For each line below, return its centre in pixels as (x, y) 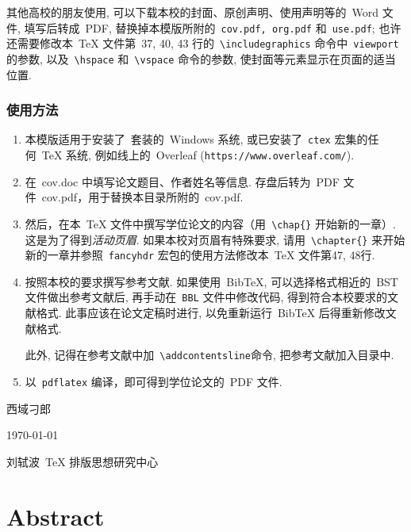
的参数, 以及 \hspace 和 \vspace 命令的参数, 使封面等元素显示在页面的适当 (201, 58)
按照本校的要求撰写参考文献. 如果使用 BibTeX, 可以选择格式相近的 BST (211, 281)
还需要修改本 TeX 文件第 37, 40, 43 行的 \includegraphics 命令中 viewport (203, 43)
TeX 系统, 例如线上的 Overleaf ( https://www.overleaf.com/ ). (198, 155)
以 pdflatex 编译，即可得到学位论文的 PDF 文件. (154, 381)
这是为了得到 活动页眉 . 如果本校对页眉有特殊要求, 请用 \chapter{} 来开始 (215, 239)
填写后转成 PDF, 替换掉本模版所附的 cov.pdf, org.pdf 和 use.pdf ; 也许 (213, 27)
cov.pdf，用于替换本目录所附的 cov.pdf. (142, 197)
